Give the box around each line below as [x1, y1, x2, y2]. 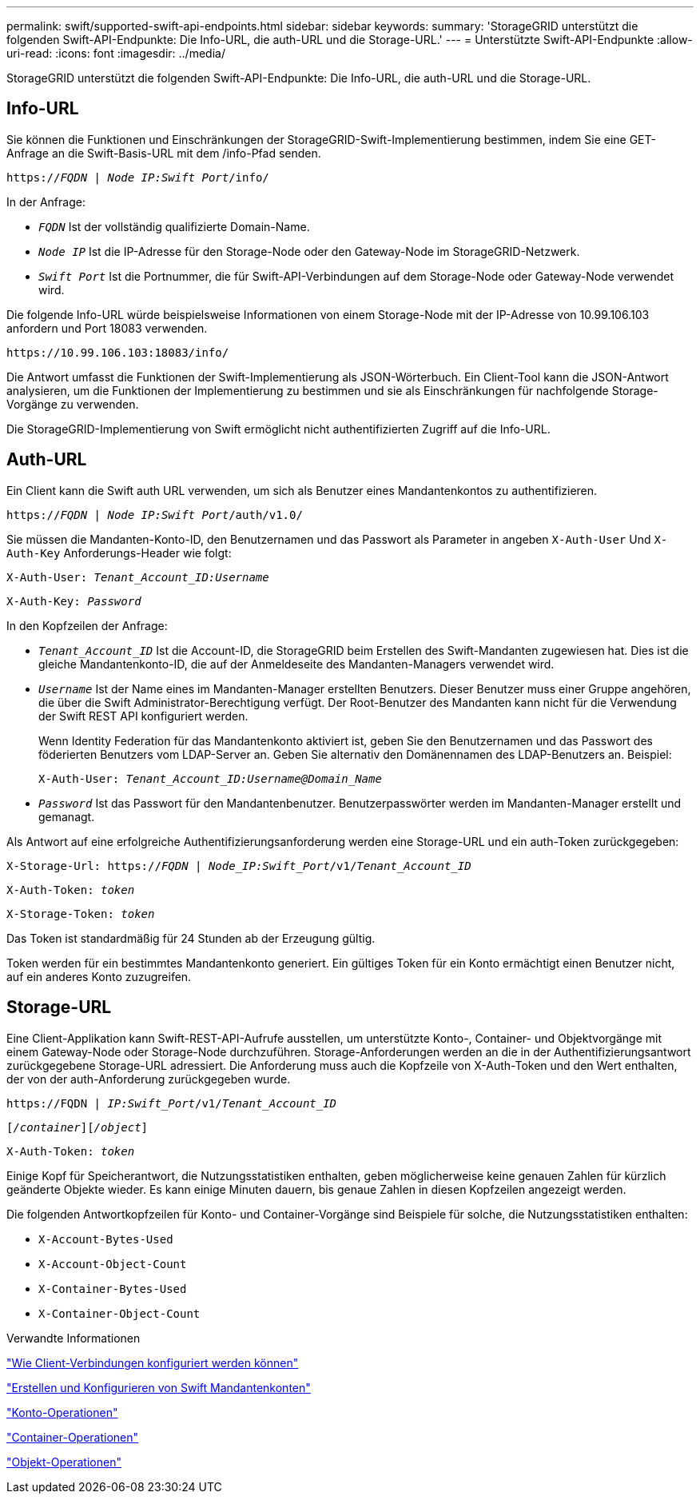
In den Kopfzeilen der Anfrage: [6, 618, 168, 632]
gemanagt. [38, 809, 95, 824]
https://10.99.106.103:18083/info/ [6, 345, 229, 359]
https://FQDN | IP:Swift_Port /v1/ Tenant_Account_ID [6, 1096, 337, 1110]
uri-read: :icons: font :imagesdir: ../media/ [6, 46, 225, 60]
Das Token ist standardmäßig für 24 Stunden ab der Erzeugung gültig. [6, 931, 376, 945]
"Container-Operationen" [6, 1430, 139, 1444]
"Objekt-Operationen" [6, 1454, 121, 1469]
